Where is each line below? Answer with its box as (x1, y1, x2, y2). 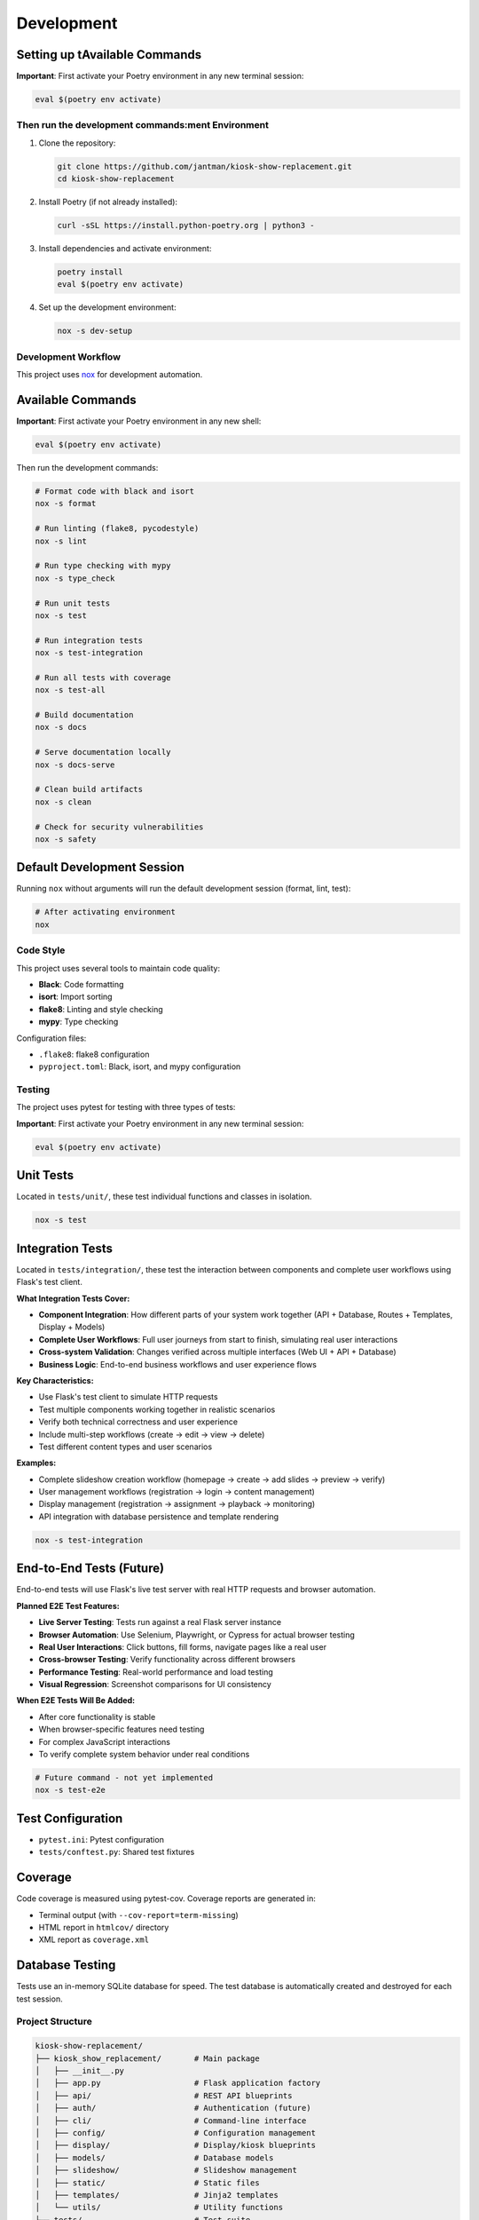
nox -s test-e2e (35, 1785, 106, 1796)
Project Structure (16, 2016, 92, 2028)
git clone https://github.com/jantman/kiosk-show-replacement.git (57, 161, 352, 171)
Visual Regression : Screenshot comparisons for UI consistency (38, 1679, 272, 1690)
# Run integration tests (35, 635, 144, 646)
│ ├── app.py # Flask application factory (35, 2078, 321, 2089)
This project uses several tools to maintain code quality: (16, 963, 221, 973)
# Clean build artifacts (35, 784, 144, 795)
